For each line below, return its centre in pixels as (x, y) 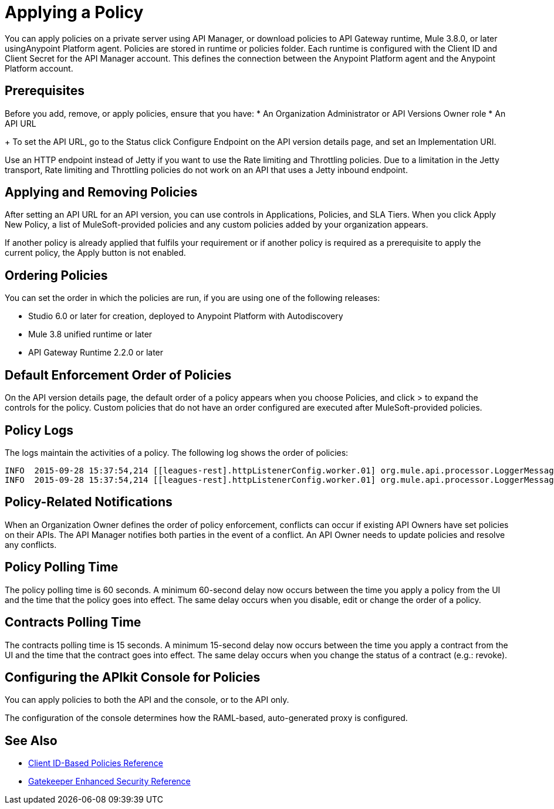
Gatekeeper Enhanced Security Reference (109, 781)
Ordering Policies (56, 275)
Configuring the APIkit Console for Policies (133, 677)
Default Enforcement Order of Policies (118, 375)
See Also (31, 740)
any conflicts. (31, 544)
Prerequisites (45, 91)
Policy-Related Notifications (89, 502)
